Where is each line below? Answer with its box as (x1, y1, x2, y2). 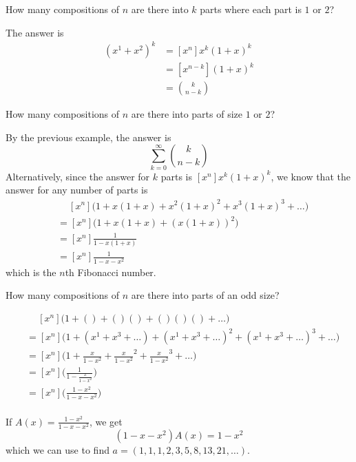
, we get (89, 414, 123, 428)
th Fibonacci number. (65, 264, 156, 279)
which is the (6, 264, 56, 279)
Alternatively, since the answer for (6, 169, 150, 183)
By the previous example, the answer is (6, 129, 171, 144)
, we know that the (271, 169, 350, 183)
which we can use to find (6, 443, 109, 457)
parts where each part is (200, 2, 302, 16)
